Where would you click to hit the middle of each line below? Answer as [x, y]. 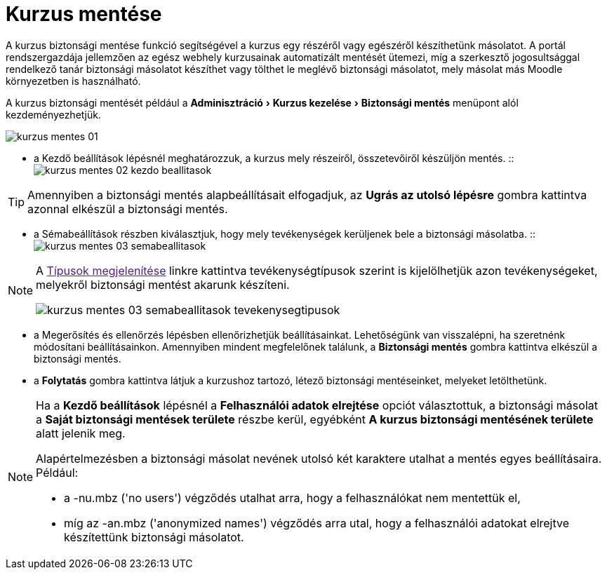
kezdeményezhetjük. [53, 114]
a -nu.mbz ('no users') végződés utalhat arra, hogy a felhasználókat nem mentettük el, [292, 498]
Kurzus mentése [84, 14]
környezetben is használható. [73, 81]
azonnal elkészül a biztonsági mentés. [128, 209]
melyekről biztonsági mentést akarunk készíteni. [163, 284]
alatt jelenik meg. [81, 433]
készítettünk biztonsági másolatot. [154, 537]
